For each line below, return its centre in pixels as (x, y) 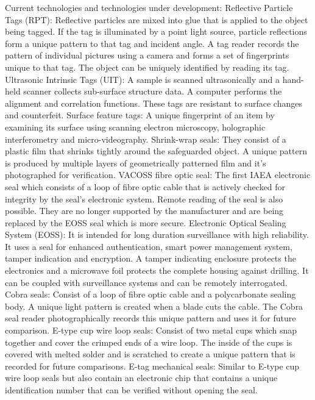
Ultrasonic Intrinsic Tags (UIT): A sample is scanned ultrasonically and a (142, 79)
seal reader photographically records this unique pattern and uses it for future (150, 318)
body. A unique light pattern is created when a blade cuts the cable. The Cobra (154, 306)
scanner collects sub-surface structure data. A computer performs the (153, 91)
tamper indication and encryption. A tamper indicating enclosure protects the (150, 258)
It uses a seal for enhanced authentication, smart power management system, (149, 246)
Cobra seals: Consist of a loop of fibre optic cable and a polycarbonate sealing (150, 294)
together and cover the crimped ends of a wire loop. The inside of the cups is (149, 342)
